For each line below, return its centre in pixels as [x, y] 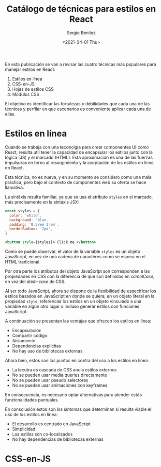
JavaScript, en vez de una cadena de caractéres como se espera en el [75, 257]
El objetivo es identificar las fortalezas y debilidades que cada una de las [77, 103]
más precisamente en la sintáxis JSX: [42, 202]
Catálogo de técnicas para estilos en [81, 9]
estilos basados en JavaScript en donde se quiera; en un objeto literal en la [80, 296]
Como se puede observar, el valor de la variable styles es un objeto [73, 251]
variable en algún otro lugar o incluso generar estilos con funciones [72, 306]
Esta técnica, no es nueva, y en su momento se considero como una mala [78, 177]
